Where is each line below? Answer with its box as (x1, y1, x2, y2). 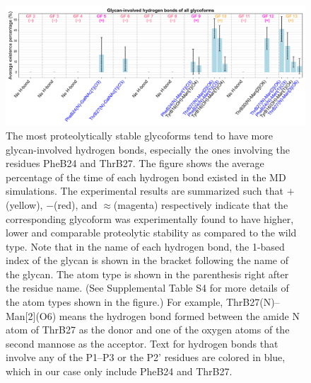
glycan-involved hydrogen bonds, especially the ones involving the (6, 142, 291, 156)
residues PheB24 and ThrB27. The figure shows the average (6, 156, 264, 171)
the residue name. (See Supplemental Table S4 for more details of (6, 280, 289, 295)
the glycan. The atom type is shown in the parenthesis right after (6, 266, 289, 281)
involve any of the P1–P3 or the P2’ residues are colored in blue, (6, 350, 286, 365)
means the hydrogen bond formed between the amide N (59, 308, 300, 323)
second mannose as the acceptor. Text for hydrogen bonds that (6, 336, 278, 350)
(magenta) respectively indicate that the (113, 197, 288, 212)
